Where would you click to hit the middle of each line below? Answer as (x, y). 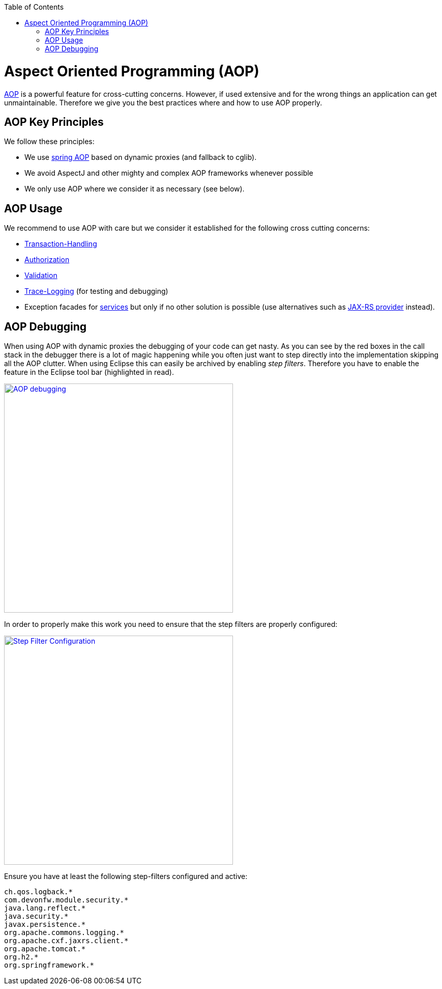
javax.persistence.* (45, 925)
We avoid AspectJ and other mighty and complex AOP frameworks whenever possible (169, 173)
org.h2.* (21, 957)
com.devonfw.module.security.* (66, 900)
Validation (41, 276)
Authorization (47, 260)
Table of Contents (34, 7)
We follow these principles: (49, 142)
